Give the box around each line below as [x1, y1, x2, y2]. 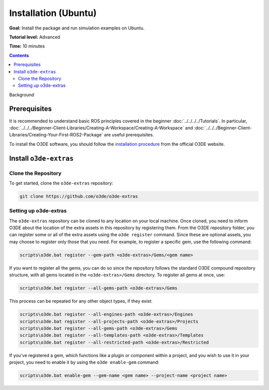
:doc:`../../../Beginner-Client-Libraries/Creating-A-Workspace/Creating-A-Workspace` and [9, 125, 193, 131]
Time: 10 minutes [9, 43, 45, 49]
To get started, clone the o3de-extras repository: [9, 180, 114, 186]
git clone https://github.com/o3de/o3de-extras [19, 193, 138, 199]
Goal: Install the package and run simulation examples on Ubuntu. [9, 25, 144, 31]
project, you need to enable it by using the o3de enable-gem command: [9, 360, 159, 366]
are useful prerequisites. [104, 132, 154, 138]
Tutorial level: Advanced [9, 34, 61, 40]
